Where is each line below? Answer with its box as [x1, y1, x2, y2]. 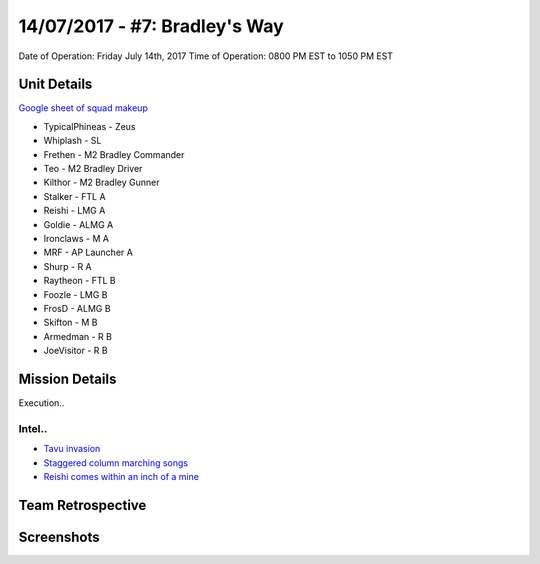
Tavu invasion [43, 443, 101, 455]
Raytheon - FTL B [43, 275, 116, 287]
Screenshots [18, 528, 100, 545]
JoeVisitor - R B [43, 345, 109, 357]
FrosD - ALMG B [43, 302, 111, 314]
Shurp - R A [43, 260, 92, 272]
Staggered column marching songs [43, 456, 189, 469]
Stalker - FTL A [43, 190, 106, 202]
